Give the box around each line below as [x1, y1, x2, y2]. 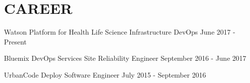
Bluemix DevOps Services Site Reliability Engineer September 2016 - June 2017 [4, 53, 247, 63]
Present [4, 36, 27, 46]
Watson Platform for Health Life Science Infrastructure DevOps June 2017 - [4, 27, 236, 37]
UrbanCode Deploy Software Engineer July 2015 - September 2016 [4, 69, 206, 80]
